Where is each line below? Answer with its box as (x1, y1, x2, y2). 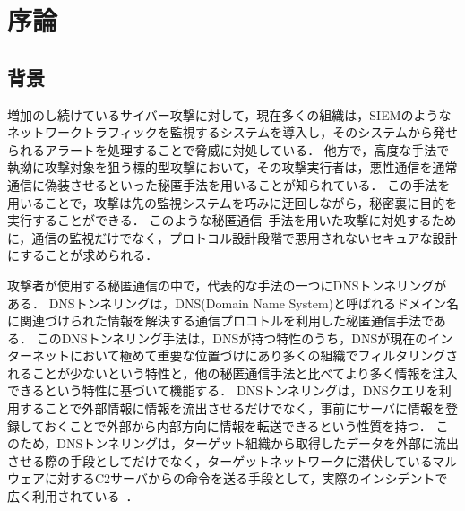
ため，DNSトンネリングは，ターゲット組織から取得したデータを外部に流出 (19, 434, 459, 453)
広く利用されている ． (7, 487, 139, 506)
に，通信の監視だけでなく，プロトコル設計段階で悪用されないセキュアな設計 (7, 228, 458, 247)
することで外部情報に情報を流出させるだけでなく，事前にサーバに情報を (19, 399, 446, 418)
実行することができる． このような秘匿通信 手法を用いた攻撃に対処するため (7, 211, 457, 230)
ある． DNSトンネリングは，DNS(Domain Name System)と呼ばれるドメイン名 (7, 293, 459, 312)
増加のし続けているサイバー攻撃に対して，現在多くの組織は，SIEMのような (7, 105, 452, 124)
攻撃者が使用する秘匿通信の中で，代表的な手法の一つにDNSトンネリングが (7, 275, 447, 294)
